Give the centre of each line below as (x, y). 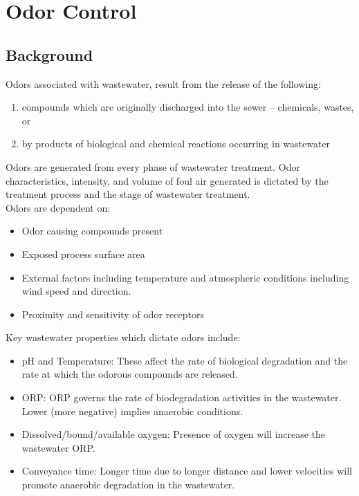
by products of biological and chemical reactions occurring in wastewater (176, 144)
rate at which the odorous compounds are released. (130, 374)
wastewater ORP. (58, 447)
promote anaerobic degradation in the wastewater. (128, 485)
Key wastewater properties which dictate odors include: (123, 337)
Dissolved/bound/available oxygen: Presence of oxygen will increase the (174, 434)
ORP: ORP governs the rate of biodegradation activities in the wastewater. (182, 397)
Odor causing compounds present (92, 231)
